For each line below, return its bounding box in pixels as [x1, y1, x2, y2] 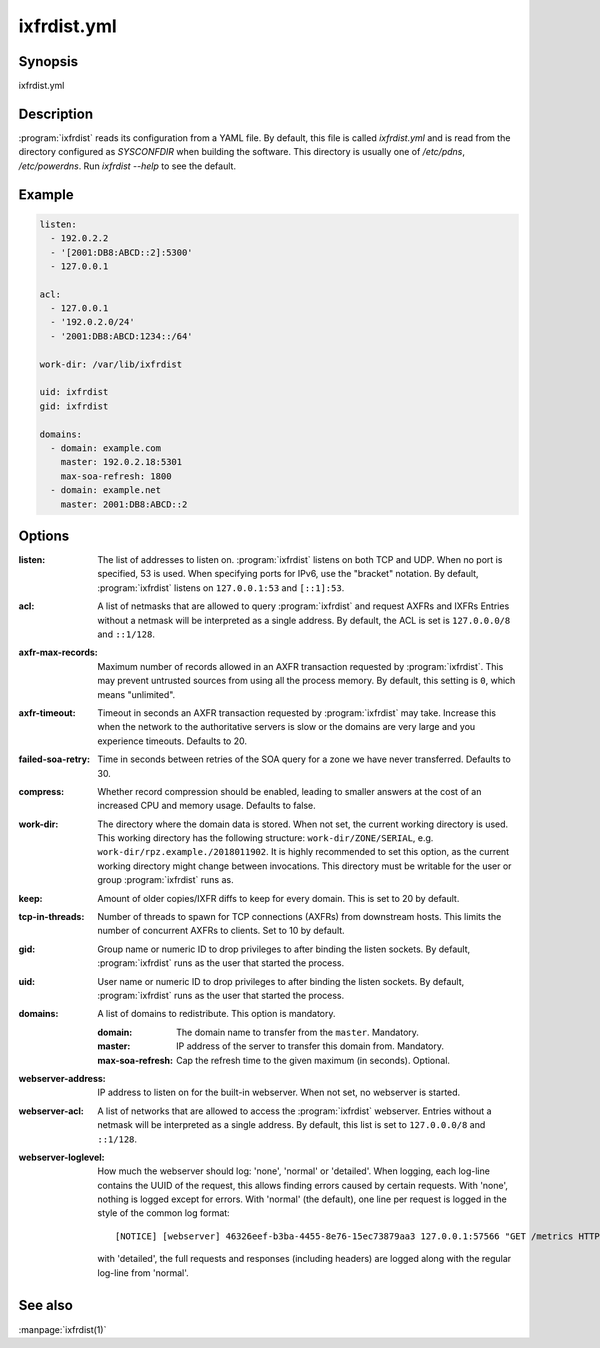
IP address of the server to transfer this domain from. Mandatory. [176, 1040, 445, 1052]
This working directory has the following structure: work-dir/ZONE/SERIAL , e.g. [97, 832, 434, 844]
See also [18, 1297, 74, 1314]
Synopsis [18, 53, 79, 70]
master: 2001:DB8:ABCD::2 [60, 498, 188, 510]
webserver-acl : [18, 1105, 85, 1117]
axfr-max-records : [18, 646, 99, 659]
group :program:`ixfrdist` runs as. [97, 874, 234, 886]
